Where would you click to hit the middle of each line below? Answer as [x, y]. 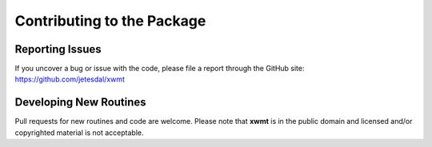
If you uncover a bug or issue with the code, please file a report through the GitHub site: [160, 69]
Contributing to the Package [110, 21]
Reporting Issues [58, 49]
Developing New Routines [81, 103]
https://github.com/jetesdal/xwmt [70, 79]
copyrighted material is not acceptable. [79, 133]
